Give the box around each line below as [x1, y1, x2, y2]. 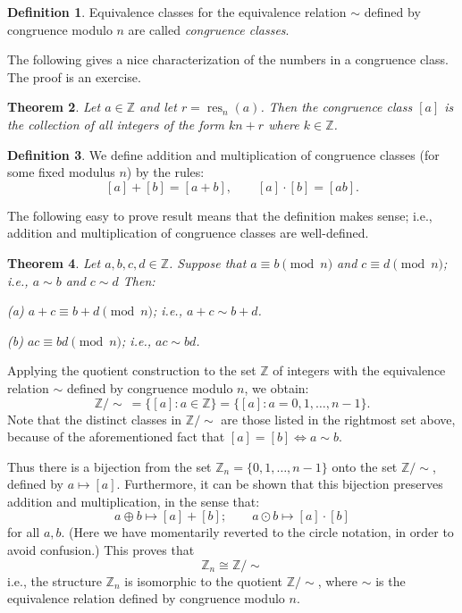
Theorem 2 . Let [7, 97, 101, 116]
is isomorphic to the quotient [124, 571, 283, 590]
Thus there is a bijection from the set [7, 457, 212, 475]
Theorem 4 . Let [7, 253, 101, 272]
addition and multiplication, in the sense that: [7, 491, 260, 510]
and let [139, 97, 177, 116]
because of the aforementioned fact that [7, 427, 225, 446]
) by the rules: [126, 163, 205, 181]
